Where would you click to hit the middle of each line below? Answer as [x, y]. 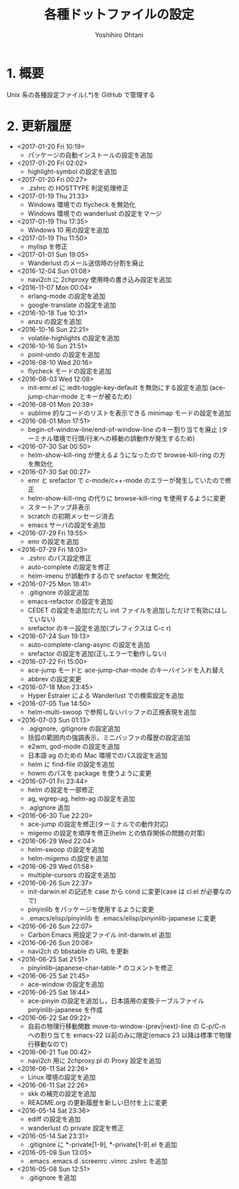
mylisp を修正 [48, 246]
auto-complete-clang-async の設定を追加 [89, 644]
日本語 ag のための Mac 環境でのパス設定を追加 [98, 755]
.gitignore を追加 [52, 1177]
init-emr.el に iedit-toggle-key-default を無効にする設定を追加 [118, 387]
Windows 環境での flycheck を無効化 [82, 204]
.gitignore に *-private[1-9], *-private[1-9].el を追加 [102, 1144]
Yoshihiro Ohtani [119, 35]
